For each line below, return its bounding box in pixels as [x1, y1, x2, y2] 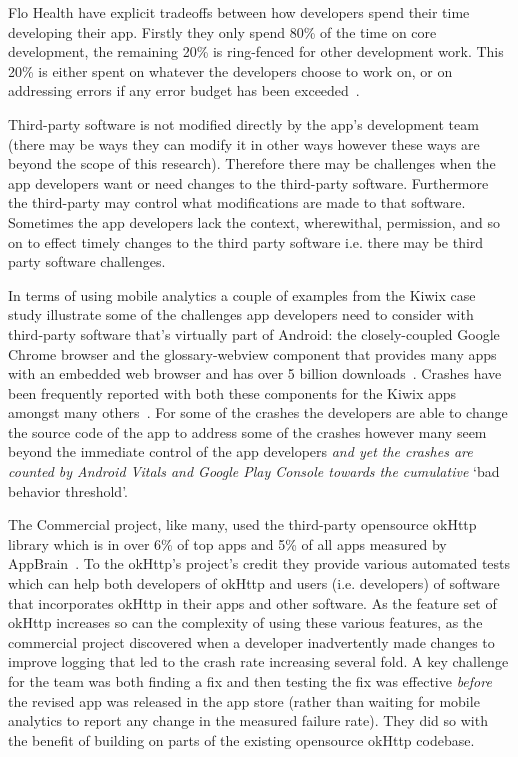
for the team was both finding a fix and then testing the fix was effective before [8, 671, 492, 691]
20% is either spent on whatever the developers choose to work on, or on [8, 60, 453, 81]
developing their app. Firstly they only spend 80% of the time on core [8, 21, 437, 42]
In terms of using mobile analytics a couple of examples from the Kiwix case [8, 284, 476, 305]
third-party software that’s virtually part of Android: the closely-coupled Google [8, 323, 500, 344]
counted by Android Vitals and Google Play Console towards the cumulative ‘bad [8, 461, 500, 482]
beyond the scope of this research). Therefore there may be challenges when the [8, 153, 496, 174]
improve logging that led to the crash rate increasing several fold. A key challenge [8, 651, 509, 672]
